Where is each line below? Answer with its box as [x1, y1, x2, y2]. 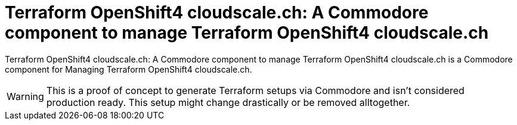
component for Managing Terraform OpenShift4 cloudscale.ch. [5, 64, 252, 74]
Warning [7, 90, 44, 102]
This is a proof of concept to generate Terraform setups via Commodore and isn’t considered [46, 84, 465, 96]
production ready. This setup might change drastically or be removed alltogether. [46, 96, 410, 108]
